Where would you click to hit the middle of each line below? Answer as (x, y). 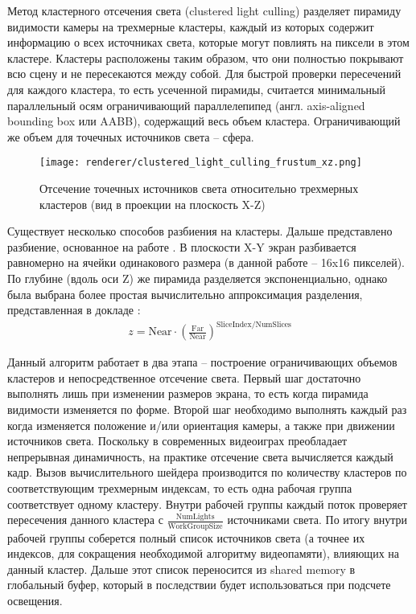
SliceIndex (234, 324)
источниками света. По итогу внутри (317, 520)
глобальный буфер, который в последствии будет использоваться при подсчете (199, 585)
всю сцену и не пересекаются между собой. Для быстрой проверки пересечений (204, 74)
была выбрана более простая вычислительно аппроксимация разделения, (185, 294)
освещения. (35, 600)
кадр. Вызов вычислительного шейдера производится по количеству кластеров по (207, 472)
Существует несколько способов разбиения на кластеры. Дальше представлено (200, 231)
